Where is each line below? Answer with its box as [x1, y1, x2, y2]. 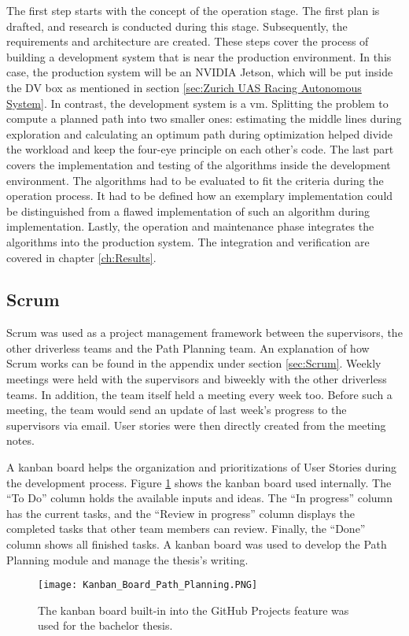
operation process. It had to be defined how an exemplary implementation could [6, 187, 393, 204]
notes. [6, 432, 35, 449]
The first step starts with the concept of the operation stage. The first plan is [6, 2, 380, 18]
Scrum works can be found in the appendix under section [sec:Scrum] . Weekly [6, 355, 381, 372]
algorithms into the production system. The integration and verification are [6, 233, 370, 250]
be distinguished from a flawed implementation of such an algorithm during [6, 202, 370, 219]
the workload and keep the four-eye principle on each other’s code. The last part [6, 141, 394, 157]
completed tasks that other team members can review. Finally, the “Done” [6, 520, 366, 537]
